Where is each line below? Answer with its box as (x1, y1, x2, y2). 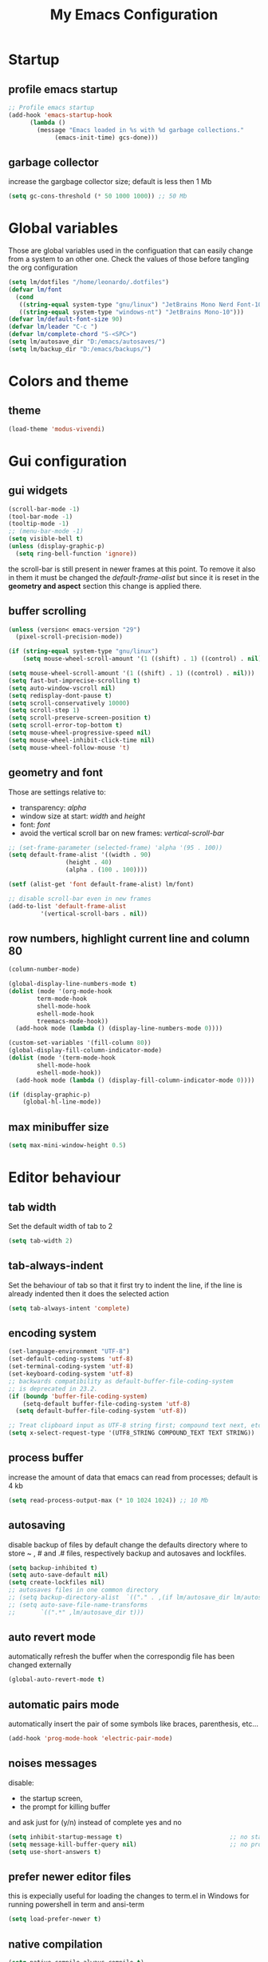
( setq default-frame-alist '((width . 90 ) (8, 851, 152, 859)
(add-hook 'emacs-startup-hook (8, 110, 112, 119)
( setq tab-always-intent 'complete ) (8, 1304, 130, 1312)
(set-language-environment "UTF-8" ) (8, 1347, 130, 1355)
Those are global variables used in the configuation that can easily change (8, 246, 254, 255)
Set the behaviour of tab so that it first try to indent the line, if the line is (8, 1280, 242, 1290)
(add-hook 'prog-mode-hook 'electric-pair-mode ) (8, 1735, 173, 1743)
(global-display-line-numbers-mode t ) (8, 980, 137, 988)
